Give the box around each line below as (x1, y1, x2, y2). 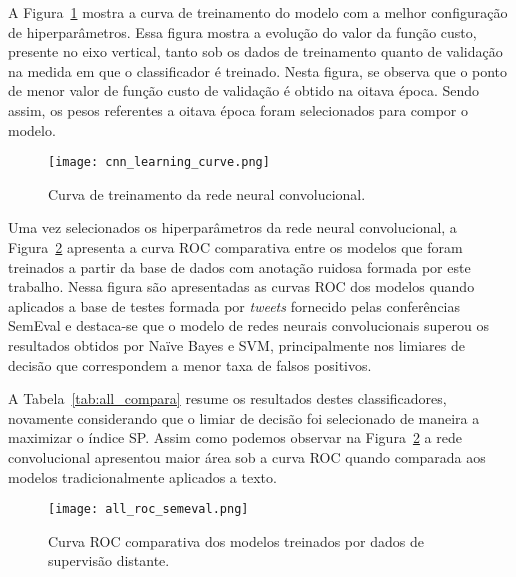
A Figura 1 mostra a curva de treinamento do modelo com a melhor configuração (8, 2, 508, 22)
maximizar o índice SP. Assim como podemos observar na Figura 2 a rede (8, 427, 462, 448)
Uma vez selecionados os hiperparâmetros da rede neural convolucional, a (8, 217, 457, 238)
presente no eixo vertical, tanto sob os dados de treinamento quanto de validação (8, 41, 503, 62)
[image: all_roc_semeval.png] (48, 502, 249, 517)
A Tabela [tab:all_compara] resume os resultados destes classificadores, (8, 388, 447, 409)
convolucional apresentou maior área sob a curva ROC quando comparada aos (8, 446, 486, 467)
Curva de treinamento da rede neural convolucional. (48, 183, 366, 204)
